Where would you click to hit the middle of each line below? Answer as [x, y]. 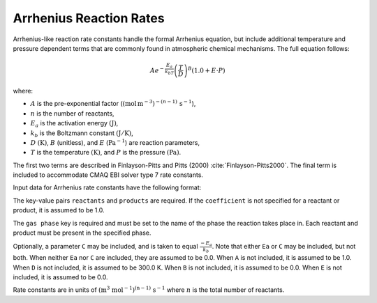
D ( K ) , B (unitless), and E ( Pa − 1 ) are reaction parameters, [115, 142]
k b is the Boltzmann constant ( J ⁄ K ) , [82, 134]
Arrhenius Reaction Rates [89, 18]
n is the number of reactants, [72, 113]
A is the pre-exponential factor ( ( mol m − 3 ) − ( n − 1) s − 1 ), [113, 103]
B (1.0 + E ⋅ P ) [206, 70]
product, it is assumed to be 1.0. [59, 210]
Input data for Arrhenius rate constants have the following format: [107, 187]
